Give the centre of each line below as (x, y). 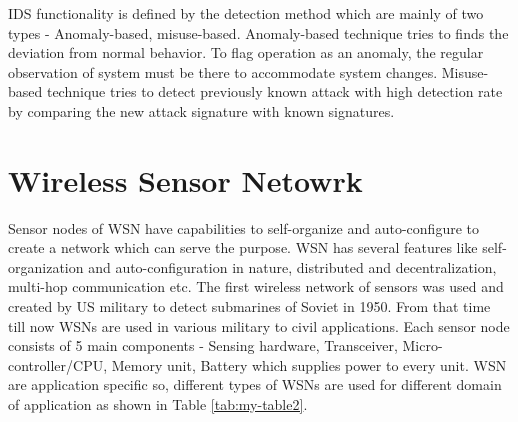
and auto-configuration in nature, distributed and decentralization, (292, 266)
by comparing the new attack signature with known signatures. (201, 110)
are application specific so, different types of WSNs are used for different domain (255, 384)
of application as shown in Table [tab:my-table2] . (158, 404)
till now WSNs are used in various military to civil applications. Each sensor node (259, 325)
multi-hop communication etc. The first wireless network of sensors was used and (256, 286)
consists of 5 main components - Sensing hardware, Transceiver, (203, 345)
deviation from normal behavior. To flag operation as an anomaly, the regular (246, 52)
